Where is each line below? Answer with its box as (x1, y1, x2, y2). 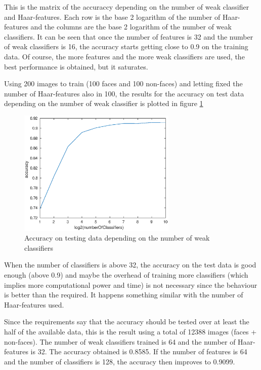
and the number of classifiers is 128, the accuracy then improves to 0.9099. (4, 356, 235, 366)
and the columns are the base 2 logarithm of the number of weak (30, 21, 232, 32)
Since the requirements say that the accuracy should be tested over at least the (4, 316, 249, 327)
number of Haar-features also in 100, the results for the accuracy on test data (4, 88, 244, 98)
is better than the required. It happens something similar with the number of (4, 289, 243, 300)
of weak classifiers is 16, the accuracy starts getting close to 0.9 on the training (4, 41, 248, 52)
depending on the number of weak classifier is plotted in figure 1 (4, 98, 203, 109)
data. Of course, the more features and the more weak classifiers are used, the (4, 51, 245, 61)
